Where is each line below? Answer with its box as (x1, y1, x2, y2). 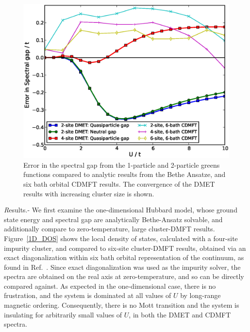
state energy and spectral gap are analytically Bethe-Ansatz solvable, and (4, 214, 223, 224)
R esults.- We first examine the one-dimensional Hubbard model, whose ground (4, 205, 237, 215)
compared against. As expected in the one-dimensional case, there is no (4, 280, 216, 291)
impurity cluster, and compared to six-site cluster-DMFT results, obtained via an (4, 243, 246, 253)
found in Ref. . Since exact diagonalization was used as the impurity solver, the (4, 262, 241, 272)
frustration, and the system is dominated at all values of (4, 290, 171, 300)
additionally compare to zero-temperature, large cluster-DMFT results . (4, 224, 215, 234)
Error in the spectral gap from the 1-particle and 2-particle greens (23, 159, 220, 170)
